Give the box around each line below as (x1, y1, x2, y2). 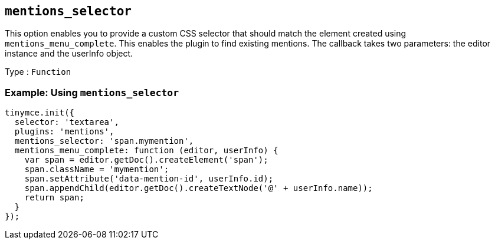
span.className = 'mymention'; (24, 164, 169, 174)
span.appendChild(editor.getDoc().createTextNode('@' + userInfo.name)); (24, 183, 373, 193)
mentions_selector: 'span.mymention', (14, 136, 194, 146)
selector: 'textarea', (14, 117, 119, 127)
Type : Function (5, 67, 71, 77)
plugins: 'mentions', (14, 127, 114, 137)
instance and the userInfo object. (5, 48, 133, 59)
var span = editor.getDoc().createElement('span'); (24, 155, 268, 165)
